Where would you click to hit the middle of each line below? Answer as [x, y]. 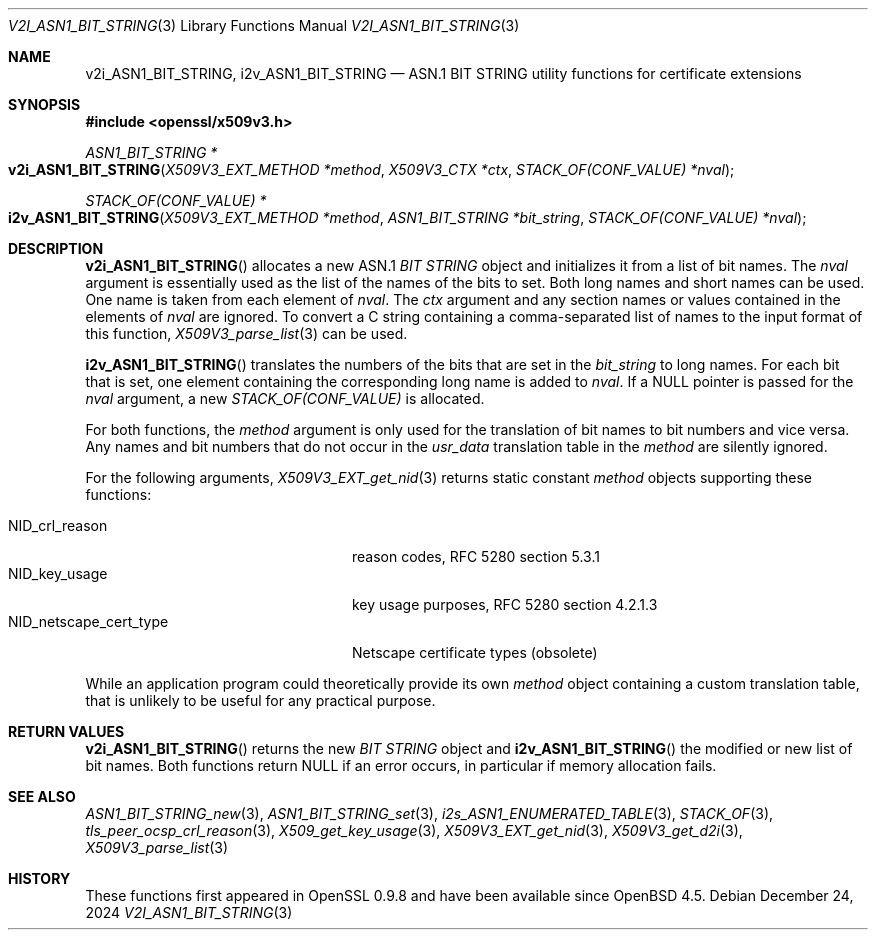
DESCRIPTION [56, 248]
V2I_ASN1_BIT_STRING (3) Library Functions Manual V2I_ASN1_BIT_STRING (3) [264, 25]
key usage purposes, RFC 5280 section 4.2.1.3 [505, 604]
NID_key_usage [58, 573]
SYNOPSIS [44, 104]
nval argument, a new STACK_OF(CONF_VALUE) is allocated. [285, 398]
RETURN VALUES [66, 731]
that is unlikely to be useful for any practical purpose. [260, 700]
